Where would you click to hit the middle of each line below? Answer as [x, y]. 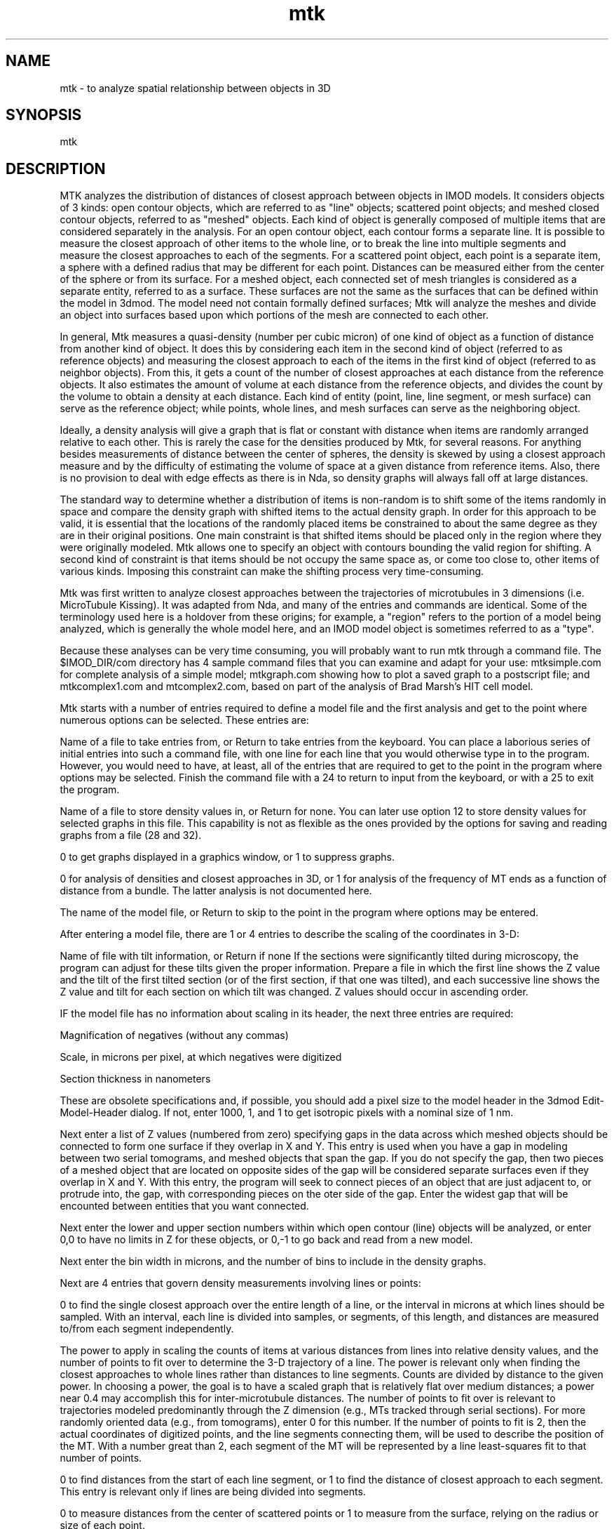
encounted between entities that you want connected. [184, 1206]
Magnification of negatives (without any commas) [174, 1035]
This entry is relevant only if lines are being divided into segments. [213, 1492]
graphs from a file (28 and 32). [131, 835]
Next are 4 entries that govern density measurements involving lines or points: [240, 1283]
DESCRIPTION [56, 168]
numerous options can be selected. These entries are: [184, 720]
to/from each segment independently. [147, 1329]
